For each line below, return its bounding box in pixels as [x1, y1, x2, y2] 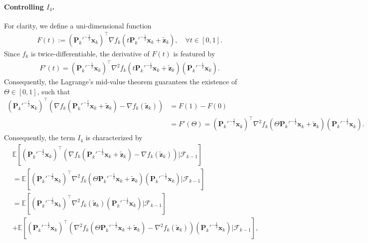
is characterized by [85, 132, 143, 143]
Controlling [4, 1, 44, 11]
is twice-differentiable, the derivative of [30, 48, 150, 58]
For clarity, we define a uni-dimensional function [4, 20, 152, 30]
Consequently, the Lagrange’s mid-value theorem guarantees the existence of [4, 76, 237, 87]
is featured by [173, 48, 215, 58]
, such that [37, 86, 70, 96]
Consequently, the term [4, 132, 75, 143]
